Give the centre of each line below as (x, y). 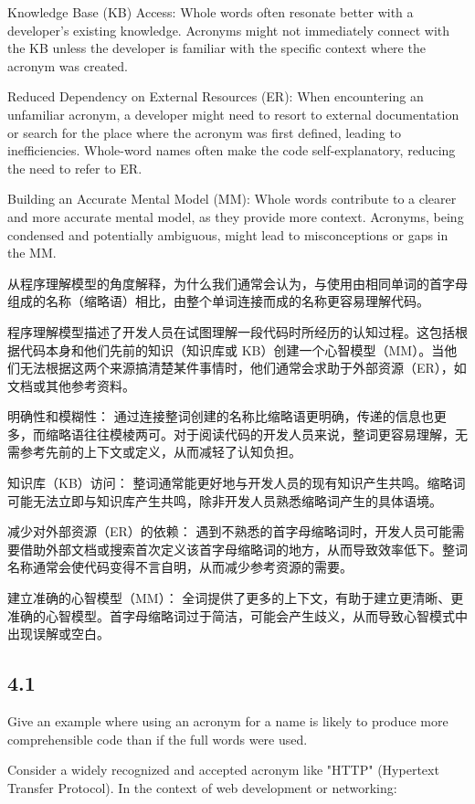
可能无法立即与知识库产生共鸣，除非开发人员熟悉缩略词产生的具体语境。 (225, 500)
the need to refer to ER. (75, 168)
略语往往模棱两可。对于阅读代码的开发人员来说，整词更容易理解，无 (263, 434)
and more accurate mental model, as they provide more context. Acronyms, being (236, 216)
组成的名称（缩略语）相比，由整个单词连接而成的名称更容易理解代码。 (218, 301)
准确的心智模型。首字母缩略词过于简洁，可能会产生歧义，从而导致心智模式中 (237, 615)
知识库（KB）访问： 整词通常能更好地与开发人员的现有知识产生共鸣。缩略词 (237, 483)
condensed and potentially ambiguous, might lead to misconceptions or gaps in (228, 234)
